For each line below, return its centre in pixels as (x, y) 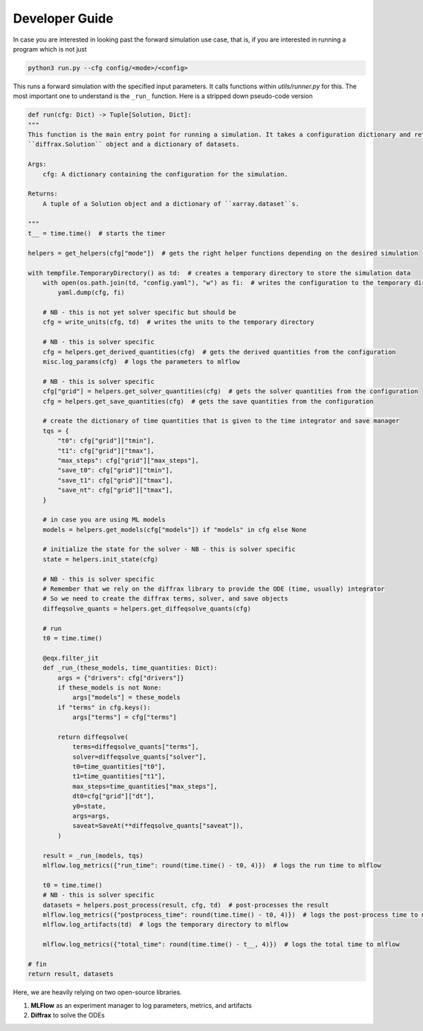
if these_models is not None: (110, 687)
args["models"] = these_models (127, 698)
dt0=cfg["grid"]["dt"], (114, 796)
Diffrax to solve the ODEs (68, 1015)
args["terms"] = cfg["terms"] (124, 717)
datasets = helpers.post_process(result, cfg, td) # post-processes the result (186, 905)
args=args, (91, 816)
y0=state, (89, 806)
